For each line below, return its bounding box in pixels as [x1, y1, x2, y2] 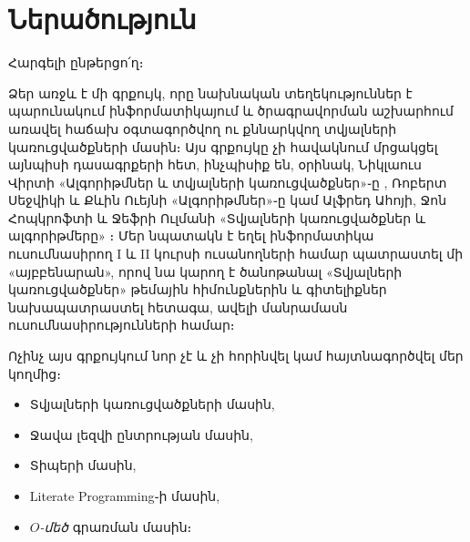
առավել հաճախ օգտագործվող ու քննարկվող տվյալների [8, 118, 397, 138]
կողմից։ [8, 363, 61, 383]
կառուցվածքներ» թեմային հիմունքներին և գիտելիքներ [8, 280, 387, 299]
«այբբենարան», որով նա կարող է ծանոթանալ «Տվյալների [8, 261, 403, 281]
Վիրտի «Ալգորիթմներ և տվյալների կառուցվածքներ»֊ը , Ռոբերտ [8, 172, 447, 191]
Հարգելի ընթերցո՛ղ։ [8, 53, 144, 72]
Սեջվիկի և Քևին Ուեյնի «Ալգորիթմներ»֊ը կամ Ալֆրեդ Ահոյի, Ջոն [8, 190, 447, 210]
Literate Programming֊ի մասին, [29, 486, 220, 505]
